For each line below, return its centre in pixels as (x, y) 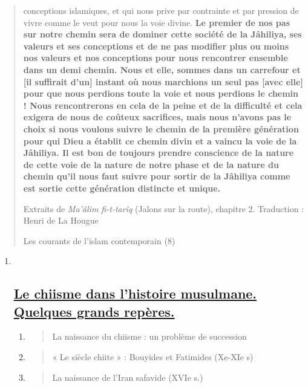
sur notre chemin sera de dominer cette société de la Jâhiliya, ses (162, 34)
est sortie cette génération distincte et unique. (122, 188)
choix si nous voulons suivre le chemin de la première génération (161, 128)
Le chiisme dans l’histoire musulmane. (135, 293)
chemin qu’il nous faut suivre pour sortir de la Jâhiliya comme (157, 176)
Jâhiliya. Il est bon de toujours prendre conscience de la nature (159, 153)
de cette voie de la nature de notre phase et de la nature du (151, 164)
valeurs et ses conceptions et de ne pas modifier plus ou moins (156, 46)
